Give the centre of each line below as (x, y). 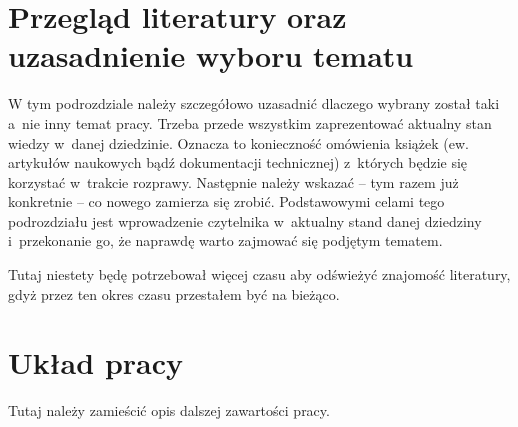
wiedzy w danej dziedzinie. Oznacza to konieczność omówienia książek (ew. (238, 142)
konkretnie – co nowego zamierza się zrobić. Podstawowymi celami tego (226, 201)
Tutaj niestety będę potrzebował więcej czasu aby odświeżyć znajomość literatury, (259, 274)
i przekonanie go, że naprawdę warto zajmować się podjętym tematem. (225, 240)
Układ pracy (96, 362)
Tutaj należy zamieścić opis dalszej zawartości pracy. (169, 410)
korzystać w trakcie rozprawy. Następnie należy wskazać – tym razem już (233, 181)
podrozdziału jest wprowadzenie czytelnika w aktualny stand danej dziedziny (245, 220)
